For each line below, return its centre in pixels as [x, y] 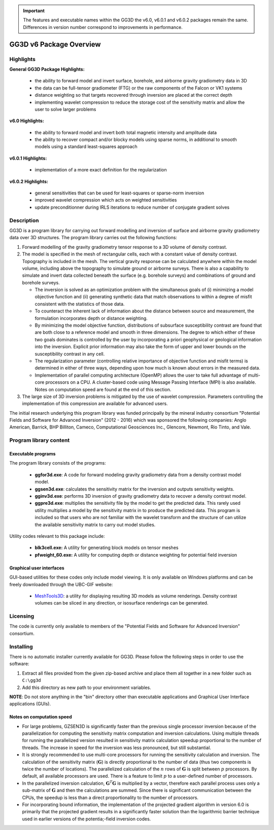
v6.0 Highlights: [27, 121]
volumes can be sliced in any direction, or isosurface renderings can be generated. [122, 603]
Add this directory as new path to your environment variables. [87, 688]
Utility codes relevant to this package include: [57, 536]
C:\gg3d [32, 680]
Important [34, 11]
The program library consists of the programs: [58, 463]
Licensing [22, 616]
